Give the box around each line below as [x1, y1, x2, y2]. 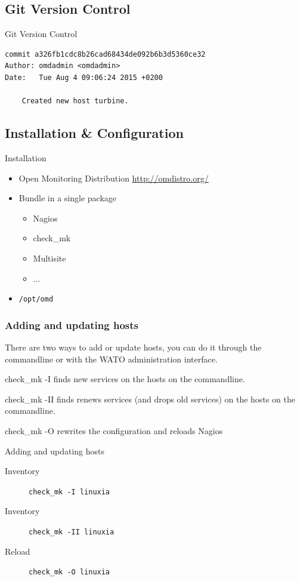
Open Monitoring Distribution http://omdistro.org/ [18, 171, 209, 184]
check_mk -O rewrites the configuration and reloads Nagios [5, 424, 223, 436]
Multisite [33, 251, 66, 264]
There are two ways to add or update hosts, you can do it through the [5, 341, 262, 353]
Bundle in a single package [18, 192, 117, 204]
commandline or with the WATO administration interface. [5, 352, 218, 365]
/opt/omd [18, 295, 54, 304]
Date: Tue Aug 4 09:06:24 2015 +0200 [5, 73, 163, 82]
